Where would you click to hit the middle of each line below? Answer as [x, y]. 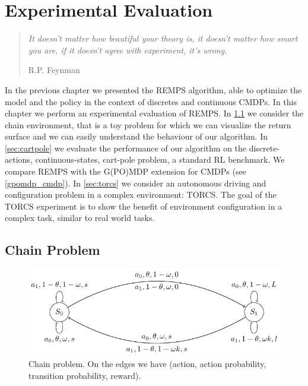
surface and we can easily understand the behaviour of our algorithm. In [136, 136]
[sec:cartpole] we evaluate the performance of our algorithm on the [126, 148]
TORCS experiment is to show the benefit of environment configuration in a [144, 206]
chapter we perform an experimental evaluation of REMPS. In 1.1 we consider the [154, 113]
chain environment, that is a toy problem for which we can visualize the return [148, 124]
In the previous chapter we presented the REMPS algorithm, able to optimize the [153, 89]
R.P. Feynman [54, 70]
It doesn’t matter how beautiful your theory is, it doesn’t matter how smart [163, 38]
